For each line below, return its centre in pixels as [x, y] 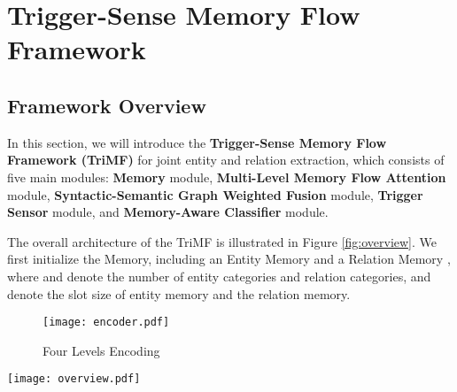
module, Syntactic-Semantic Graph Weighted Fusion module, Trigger [215, 194]
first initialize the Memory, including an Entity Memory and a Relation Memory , [229, 259]
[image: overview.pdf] [74, 379]
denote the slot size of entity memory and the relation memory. [179, 293]
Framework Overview [107, 105]
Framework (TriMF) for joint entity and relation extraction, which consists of [226, 160]
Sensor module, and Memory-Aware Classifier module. [168, 212]
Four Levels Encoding [101, 350]
